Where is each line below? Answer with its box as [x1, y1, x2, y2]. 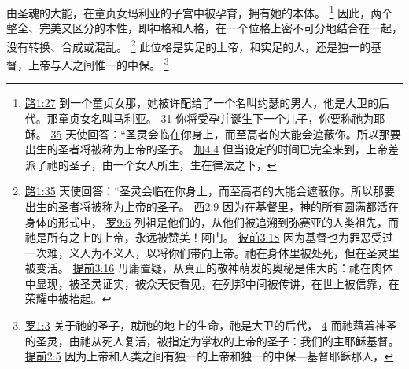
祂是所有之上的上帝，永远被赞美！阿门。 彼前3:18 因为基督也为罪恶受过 [24, 229, 394, 245]
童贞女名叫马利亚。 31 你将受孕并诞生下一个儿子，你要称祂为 [57, 109, 374, 126]
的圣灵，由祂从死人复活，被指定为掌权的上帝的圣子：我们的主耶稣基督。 [24, 332, 400, 349]
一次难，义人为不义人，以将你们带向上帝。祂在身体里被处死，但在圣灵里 [24, 244, 400, 260]
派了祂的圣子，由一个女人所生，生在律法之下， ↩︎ [24, 156, 277, 172]
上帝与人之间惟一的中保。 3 [28, 54, 169, 72]
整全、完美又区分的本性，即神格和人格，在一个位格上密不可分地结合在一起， [6, 20, 403, 36]
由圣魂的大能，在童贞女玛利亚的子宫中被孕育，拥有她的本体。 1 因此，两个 [6, 2, 393, 20]
